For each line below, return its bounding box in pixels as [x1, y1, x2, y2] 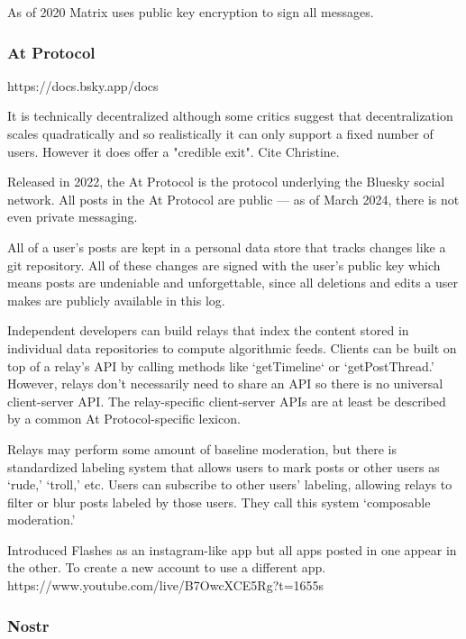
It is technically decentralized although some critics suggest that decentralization [7, 106, 453, 125]
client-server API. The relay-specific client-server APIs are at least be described [7, 391, 446, 410]
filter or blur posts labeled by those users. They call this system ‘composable [7, 492, 431, 511]
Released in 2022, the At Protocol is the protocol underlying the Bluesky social [7, 172, 445, 191]
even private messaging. [7, 207, 138, 226]
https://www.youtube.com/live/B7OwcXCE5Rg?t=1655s [7, 576, 324, 595]
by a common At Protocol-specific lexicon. [7, 409, 241, 428]
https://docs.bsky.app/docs [7, 76, 159, 95]
